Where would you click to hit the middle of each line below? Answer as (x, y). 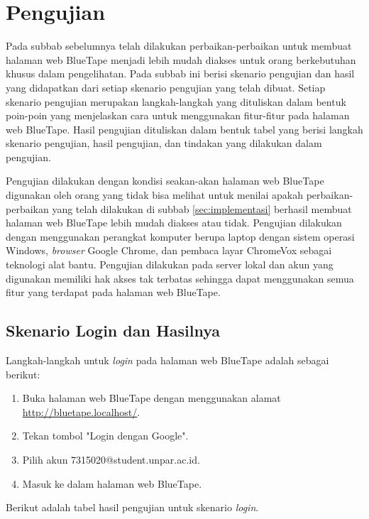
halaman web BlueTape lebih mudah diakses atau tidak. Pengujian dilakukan (174, 223)
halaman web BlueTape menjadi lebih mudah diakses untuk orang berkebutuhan (181, 59)
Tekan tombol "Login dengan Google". (105, 436)
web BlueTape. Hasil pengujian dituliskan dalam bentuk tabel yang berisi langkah (184, 129)
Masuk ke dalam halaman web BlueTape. (112, 483)
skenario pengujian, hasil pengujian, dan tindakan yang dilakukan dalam (164, 143)
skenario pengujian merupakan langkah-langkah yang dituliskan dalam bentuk (176, 101)
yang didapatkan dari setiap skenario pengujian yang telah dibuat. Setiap (166, 87)
